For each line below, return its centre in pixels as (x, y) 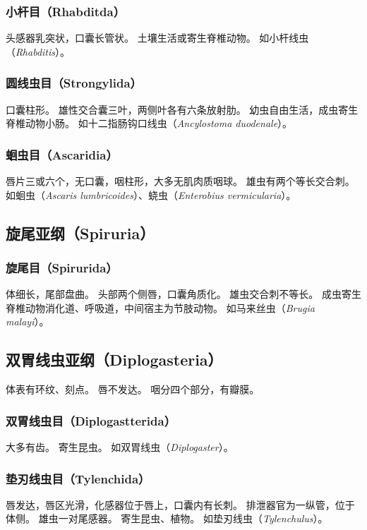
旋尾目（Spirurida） (62, 267)
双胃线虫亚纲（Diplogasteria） (114, 360)
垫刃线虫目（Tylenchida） (78, 478)
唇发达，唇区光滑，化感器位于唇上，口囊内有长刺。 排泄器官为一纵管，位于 (180, 504)
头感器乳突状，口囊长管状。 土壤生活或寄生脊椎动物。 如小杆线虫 (157, 38)
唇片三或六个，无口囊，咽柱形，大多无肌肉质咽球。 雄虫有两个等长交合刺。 (180, 181)
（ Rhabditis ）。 (38, 51)
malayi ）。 (28, 321)
